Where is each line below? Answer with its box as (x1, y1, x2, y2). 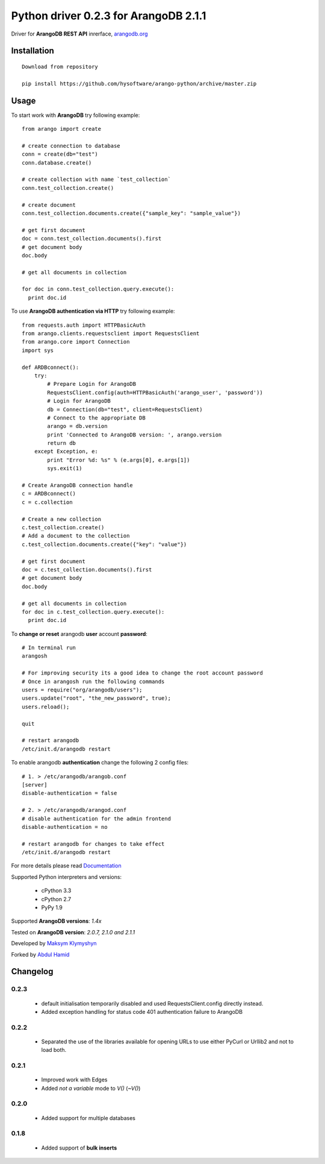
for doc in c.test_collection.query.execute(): (22, 608, 165, 615)
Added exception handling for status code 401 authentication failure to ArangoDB (41, 1008, 243, 1015)
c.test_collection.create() (22, 524, 105, 530)
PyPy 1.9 (41, 904, 63, 911)
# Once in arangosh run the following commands (22, 678, 165, 685)
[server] (22, 781, 48, 788)
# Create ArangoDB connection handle (22, 482, 134, 489)
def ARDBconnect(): (22, 363, 79, 371)
